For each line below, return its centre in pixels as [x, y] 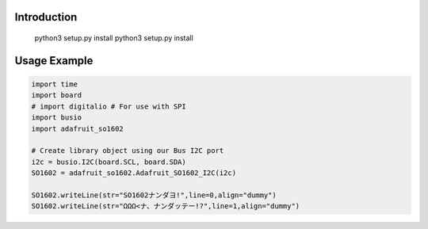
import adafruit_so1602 [78, 128]
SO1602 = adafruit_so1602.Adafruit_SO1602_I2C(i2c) [134, 173]
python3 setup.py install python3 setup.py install [114, 38]
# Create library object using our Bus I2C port [128, 151]
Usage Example [54, 61]
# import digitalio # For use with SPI [109, 106]
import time [55, 84]
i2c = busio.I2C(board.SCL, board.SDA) [109, 162]
